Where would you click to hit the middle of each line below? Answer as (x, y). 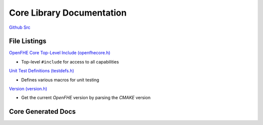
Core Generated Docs (42, 112)
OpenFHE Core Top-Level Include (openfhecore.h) (60, 53)
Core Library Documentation (68, 13)
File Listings (28, 41)
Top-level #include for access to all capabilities (70, 62)
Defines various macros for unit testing (60, 80)
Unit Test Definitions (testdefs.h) (42, 71)
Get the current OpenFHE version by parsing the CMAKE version (86, 98)
